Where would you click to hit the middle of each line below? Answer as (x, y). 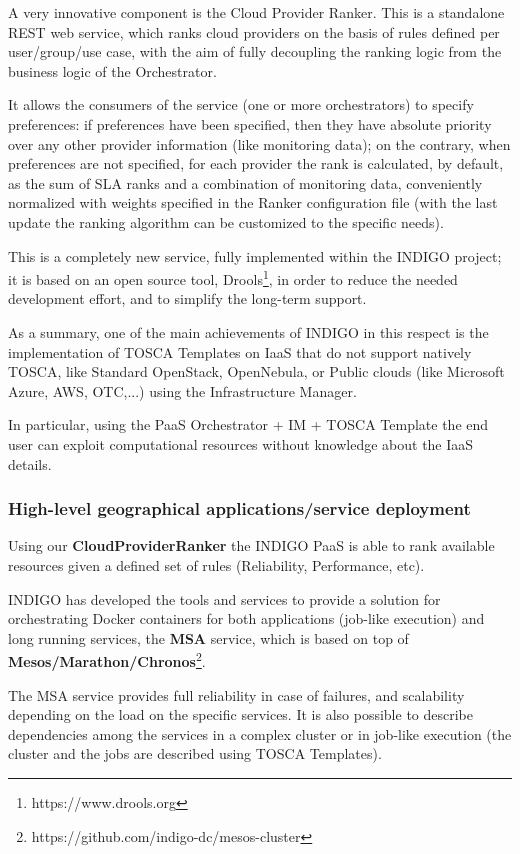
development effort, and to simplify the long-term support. (187, 298)
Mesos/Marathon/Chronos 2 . (107, 659)
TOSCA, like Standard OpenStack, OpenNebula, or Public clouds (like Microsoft (256, 371)
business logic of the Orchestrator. (112, 70)
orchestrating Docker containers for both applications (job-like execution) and (246, 618)
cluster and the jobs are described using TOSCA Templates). (195, 753)
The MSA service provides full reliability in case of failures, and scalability (236, 694)
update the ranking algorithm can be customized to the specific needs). (226, 221)
